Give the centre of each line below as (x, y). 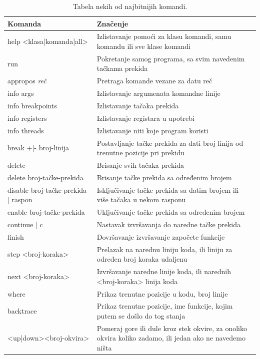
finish (16, 236)
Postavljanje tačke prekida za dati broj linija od (170, 143)
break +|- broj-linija (38, 148)
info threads (26, 130)
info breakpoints (32, 105)
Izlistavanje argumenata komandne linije (158, 93)
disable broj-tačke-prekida (47, 189)
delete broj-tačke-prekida (45, 177)
